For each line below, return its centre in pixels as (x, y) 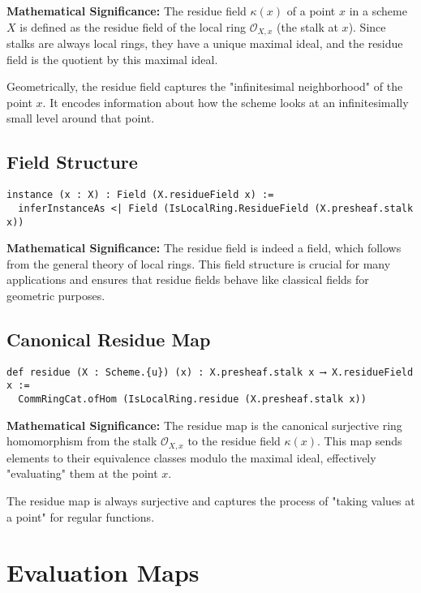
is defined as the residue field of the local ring (133, 26)
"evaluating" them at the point (82, 473)
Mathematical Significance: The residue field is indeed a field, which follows (204, 248)
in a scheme (378, 11)
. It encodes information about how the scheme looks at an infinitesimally (226, 102)
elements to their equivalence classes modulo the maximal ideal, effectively (191, 457)
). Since (367, 26)
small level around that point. (81, 118)
